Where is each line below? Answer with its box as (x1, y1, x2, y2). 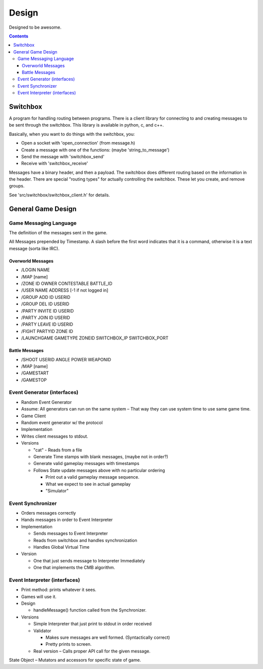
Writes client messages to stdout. (21, 433, 89, 439)
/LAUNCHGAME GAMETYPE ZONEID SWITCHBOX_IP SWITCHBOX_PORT (21, 335, 169, 341)
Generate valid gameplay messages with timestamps (33, 461, 140, 466)
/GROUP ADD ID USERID (21, 294, 71, 300)
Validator (33, 628, 52, 633)
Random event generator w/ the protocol (21, 419, 103, 426)
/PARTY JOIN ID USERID (21, 315, 70, 320)
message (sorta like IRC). (9, 245, 59, 251)
